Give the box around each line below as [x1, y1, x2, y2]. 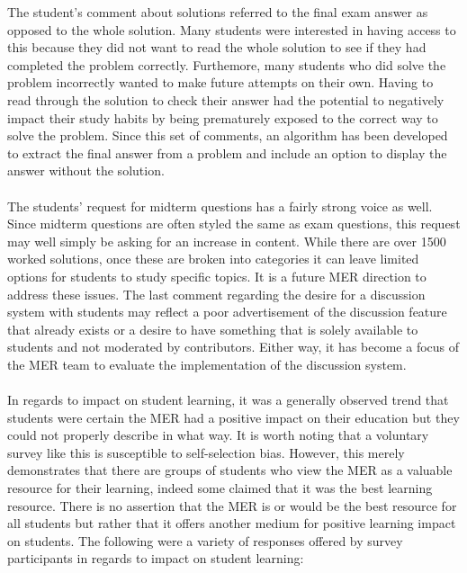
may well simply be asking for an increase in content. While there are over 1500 [7, 231, 446, 250]
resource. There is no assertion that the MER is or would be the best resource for [7, 496, 457, 515]
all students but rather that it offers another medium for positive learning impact [7, 514, 456, 533]
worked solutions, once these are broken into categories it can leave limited [7, 249, 419, 268]
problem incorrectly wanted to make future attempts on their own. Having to [7, 73, 434, 92]
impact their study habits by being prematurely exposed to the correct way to [7, 108, 438, 127]
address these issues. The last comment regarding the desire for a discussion [7, 284, 426, 303]
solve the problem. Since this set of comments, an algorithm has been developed [7, 126, 448, 145]
